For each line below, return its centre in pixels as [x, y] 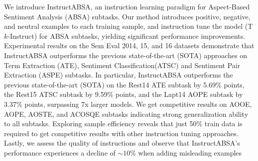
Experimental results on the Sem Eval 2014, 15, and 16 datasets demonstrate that [129, 45]
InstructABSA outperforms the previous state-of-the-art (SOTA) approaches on [126, 55]
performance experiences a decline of [60, 152]
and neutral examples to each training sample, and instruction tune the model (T [129, 26]
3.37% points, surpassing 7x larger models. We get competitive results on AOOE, [128, 104]
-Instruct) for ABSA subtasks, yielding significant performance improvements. [127, 36]
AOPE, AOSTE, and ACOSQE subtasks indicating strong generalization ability [126, 114]
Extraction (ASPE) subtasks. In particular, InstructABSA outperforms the [119, 75]
